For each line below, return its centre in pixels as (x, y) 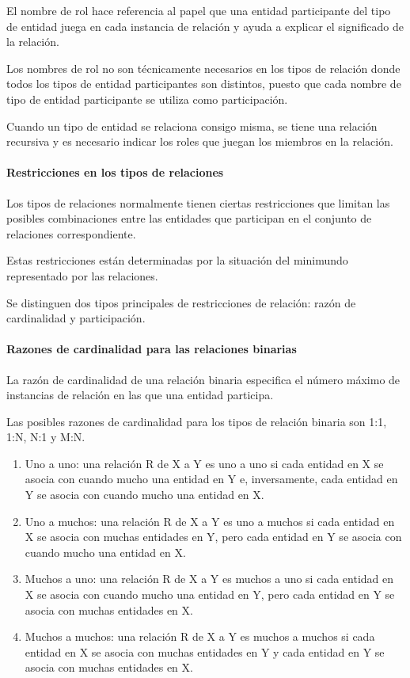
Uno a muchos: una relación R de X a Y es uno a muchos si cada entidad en (210, 521)
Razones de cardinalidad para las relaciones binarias (152, 349)
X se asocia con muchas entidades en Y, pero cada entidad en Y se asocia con (213, 537)
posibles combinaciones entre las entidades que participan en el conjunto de (189, 218)
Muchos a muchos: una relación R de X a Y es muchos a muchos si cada (200, 636)
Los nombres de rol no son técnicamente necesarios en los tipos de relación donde (203, 68)
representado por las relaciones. (82, 275)
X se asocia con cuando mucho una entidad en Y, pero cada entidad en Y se (210, 594)
